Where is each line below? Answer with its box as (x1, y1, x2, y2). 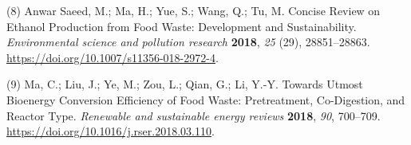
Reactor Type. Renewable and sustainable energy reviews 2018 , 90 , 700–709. (6, 107, 381, 123)
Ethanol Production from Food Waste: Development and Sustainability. (6, 18, 357, 34)
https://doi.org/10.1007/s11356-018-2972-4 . (6, 49, 219, 65)
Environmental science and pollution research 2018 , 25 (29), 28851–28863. (6, 33, 370, 50)
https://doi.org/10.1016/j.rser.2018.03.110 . (6, 123, 215, 139)
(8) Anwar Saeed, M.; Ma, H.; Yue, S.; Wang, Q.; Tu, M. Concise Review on (6, 2, 381, 18)
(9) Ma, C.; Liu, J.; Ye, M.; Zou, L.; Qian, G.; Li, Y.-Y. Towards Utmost (6, 76, 363, 92)
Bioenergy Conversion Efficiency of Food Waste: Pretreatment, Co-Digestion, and (6, 91, 405, 108)
